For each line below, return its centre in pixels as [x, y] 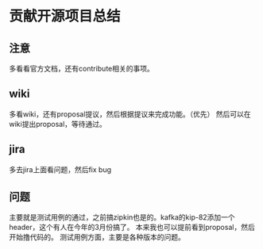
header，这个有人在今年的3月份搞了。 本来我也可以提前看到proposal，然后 [132, 228]
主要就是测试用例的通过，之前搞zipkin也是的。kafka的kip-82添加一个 [122, 217]
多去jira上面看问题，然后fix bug [60, 169]
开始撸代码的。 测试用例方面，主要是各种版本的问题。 [97, 237]
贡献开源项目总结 [65, 16]
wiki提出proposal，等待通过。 [58, 124]
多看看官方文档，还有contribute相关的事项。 [81, 69]
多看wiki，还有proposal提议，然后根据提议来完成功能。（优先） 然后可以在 [130, 114]
